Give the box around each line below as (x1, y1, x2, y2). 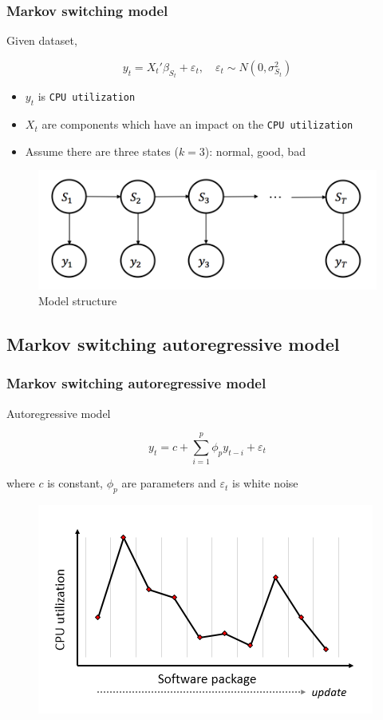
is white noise (231, 475, 298, 491)
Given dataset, (6, 32, 77, 49)
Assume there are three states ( (25, 142, 179, 159)
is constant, (47, 475, 103, 491)
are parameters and (121, 475, 216, 491)
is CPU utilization (38, 88, 136, 105)
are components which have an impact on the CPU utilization (41, 116, 353, 133)
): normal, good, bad (204, 142, 306, 159)
